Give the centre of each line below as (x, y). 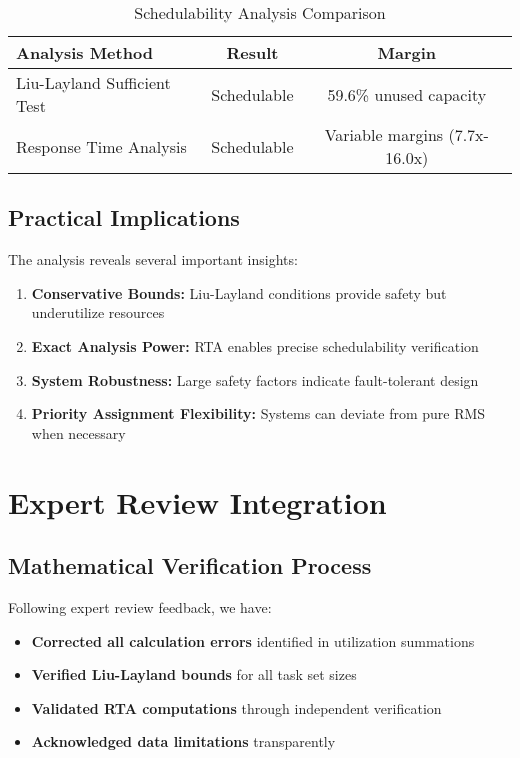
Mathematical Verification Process (190, 565)
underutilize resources (98, 312)
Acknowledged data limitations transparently (183, 741)
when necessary (78, 432)
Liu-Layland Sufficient (93, 82)
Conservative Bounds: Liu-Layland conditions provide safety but (239, 292)
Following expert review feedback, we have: (140, 606)
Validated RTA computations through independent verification (236, 707)
